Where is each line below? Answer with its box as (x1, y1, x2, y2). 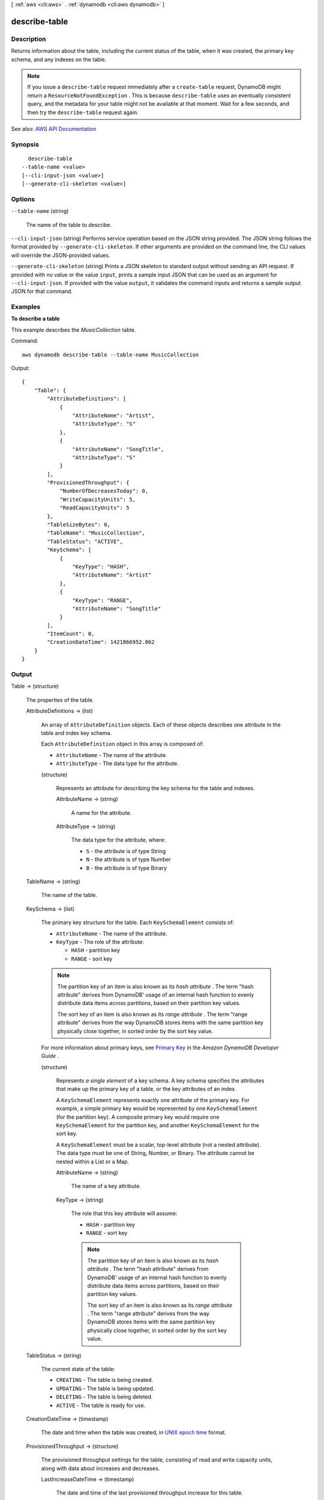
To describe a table (11, 315, 60, 322)
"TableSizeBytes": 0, (47, 521, 111, 528)
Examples (11, 303, 41, 311)
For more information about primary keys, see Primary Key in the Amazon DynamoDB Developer (41, 1044, 279, 1051)
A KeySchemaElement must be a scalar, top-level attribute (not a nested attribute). (56, 1141, 261, 1148)
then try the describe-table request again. (27, 109, 139, 116)
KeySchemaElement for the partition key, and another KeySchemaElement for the (56, 1122, 259, 1129)
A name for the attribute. (71, 809, 132, 816)
